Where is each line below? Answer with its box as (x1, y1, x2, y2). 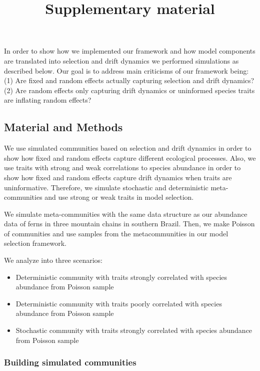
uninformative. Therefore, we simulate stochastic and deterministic (4, 182, 208, 192)
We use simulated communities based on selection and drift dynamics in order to (4, 143, 251, 153)
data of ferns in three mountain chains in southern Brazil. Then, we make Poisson (4, 218, 255, 229)
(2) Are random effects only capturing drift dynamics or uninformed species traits (4, 85, 255, 95)
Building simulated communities (4, 356, 136, 368)
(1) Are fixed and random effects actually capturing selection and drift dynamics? (4, 75, 254, 86)
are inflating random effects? (4, 95, 91, 105)
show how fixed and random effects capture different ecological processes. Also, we (4, 152, 256, 163)
